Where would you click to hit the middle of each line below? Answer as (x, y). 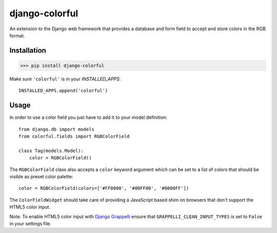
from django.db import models (57, 129)
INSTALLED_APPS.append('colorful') (63, 91)
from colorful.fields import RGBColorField (74, 136)
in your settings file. (30, 223)
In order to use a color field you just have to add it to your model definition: (88, 117)
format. (17, 35)
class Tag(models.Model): (51, 151)
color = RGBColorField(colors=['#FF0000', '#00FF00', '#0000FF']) (104, 188)
